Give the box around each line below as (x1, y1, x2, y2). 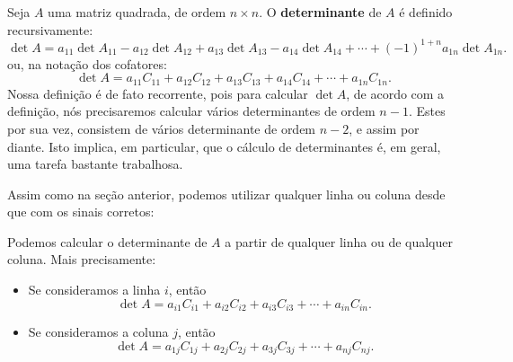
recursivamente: (7, 20, 93, 39)
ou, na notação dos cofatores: (7, 54, 167, 73)
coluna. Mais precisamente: (7, 250, 156, 269)
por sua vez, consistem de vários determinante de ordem (7, 119, 316, 137)
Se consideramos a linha (28, 280, 161, 299)
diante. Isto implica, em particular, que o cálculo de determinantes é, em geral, (7, 137, 441, 155)
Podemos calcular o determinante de (7, 232, 208, 251)
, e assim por (349, 119, 420, 137)
